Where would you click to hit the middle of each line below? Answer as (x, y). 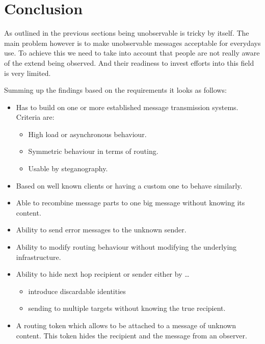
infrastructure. (38, 257)
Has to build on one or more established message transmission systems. (127, 107)
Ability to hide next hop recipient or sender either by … (103, 274)
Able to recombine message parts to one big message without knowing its (130, 203)
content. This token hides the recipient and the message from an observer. (131, 335)
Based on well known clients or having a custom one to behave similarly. (129, 185)
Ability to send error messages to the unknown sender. (101, 230)
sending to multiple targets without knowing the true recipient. (127, 308)
